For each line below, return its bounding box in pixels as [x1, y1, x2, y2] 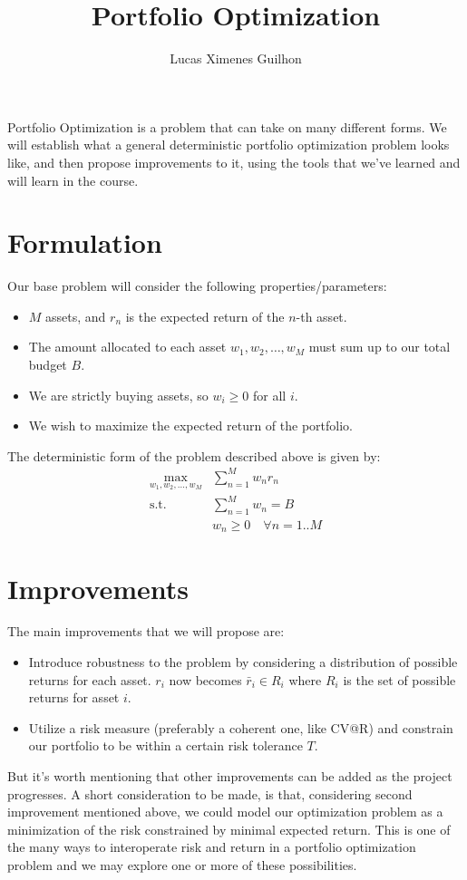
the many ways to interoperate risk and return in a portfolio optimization [7, 837, 416, 856]
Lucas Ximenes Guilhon [170, 49, 302, 68]
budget [28, 355, 67, 373]
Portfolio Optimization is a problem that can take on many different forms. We [7, 117, 447, 136]
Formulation [7, 224, 162, 261]
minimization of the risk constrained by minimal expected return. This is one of [7, 819, 451, 838]
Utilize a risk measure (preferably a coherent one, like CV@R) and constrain [28, 718, 453, 737]
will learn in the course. [7, 170, 139, 189]
